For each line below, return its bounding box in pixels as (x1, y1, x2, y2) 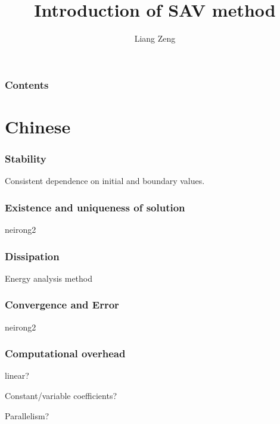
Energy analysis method (5, 272, 93, 284)
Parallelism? (5, 409, 49, 422)
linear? (5, 369, 29, 382)
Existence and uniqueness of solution (5, 199, 185, 214)
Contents (5, 77, 49, 92)
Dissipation (5, 248, 60, 263)
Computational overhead (5, 346, 126, 361)
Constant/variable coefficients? (5, 389, 117, 402)
